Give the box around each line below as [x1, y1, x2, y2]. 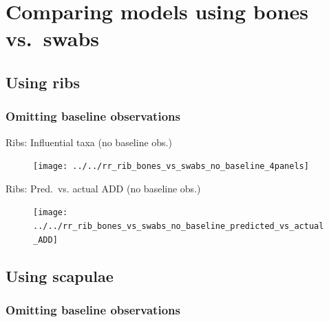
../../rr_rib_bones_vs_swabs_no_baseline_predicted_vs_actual [33, 221, 324, 232]
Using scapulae [6, 265, 114, 286]
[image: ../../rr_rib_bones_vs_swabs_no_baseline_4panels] [33, 161, 309, 172]
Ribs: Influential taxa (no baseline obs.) [6, 134, 172, 149]
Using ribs [6, 71, 80, 92]
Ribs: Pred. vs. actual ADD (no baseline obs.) [6, 181, 201, 195]
